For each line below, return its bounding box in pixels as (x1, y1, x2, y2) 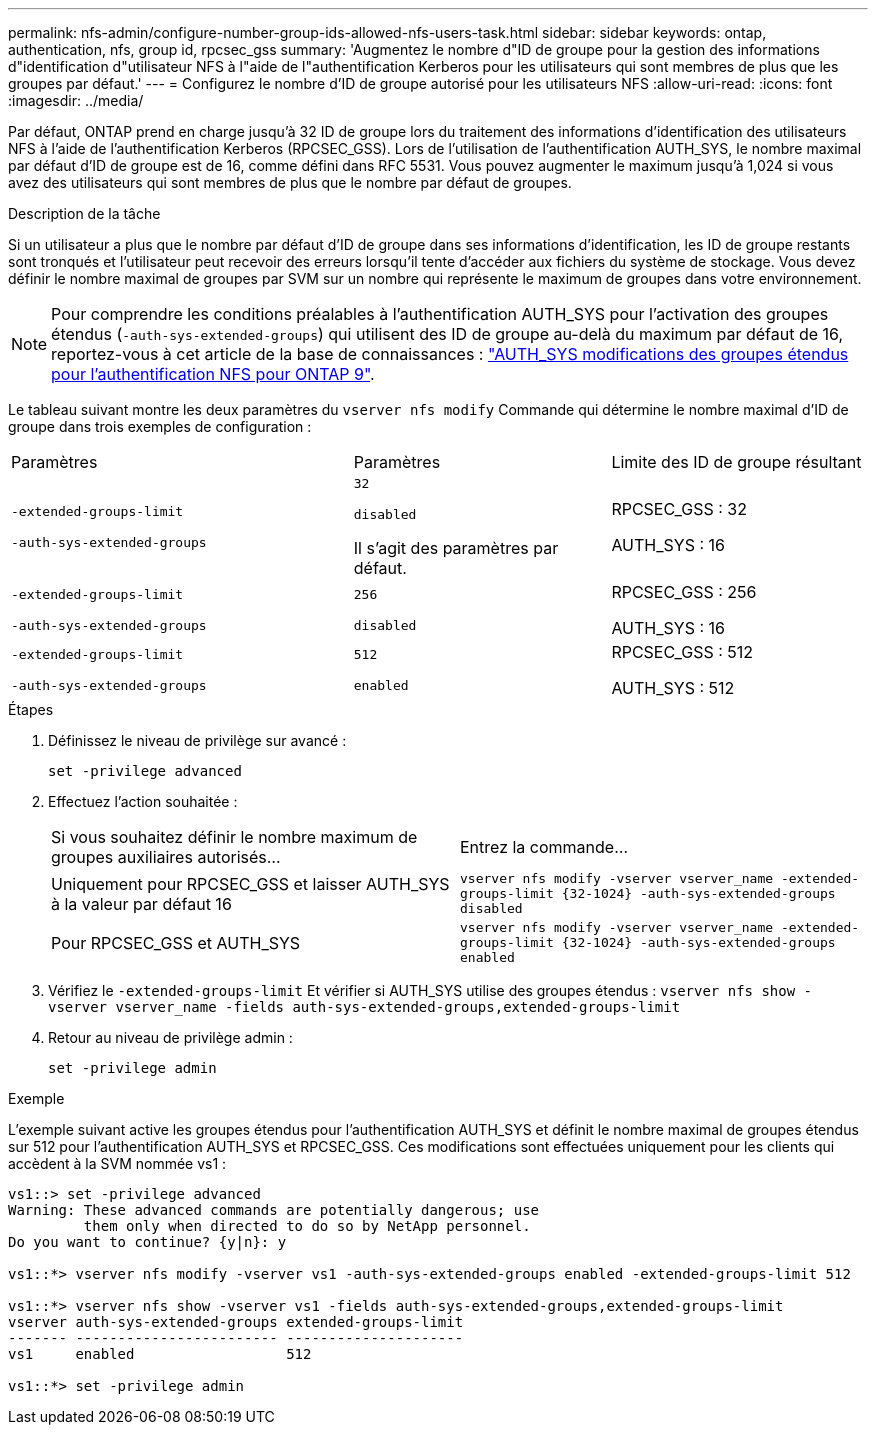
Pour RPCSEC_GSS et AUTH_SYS (51, 932, 301, 953)
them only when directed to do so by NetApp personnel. (83, 1218, 531, 1234)
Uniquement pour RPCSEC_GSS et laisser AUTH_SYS (51, 873, 450, 894)
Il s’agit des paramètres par (353, 538, 559, 558)
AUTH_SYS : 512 (611, 678, 735, 698)
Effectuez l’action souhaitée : (48, 793, 238, 810)
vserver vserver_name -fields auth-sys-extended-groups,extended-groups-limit (48, 999, 681, 1015)
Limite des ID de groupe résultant (611, 452, 862, 472)
